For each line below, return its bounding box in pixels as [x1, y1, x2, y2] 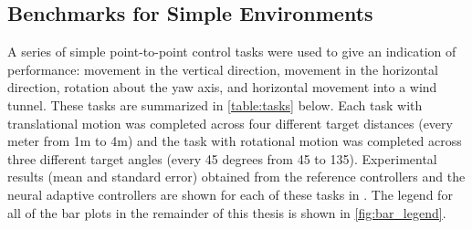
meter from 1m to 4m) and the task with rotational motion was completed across [7, 131, 462, 151]
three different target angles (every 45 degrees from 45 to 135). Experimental [7, 149, 437, 168]
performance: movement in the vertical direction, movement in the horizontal [7, 59, 438, 78]
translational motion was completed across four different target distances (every [7, 113, 453, 132]
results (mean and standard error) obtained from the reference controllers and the [7, 167, 466, 186]
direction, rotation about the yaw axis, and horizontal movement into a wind [7, 78, 437, 97]
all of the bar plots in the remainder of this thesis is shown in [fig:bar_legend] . [7, 203, 446, 222]
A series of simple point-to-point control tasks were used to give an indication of [7, 42, 456, 61]
